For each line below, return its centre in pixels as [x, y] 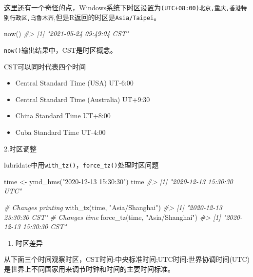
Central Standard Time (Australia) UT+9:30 [83, 99]
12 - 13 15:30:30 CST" [35, 226]
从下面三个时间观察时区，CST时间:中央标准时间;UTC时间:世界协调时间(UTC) [127, 259]
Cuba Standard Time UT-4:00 [60, 132]
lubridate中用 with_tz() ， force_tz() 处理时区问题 [81, 165]
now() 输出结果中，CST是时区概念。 [60, 50]
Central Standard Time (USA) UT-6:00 [74, 83]
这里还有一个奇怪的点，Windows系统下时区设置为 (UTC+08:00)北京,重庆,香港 [123, 7]
